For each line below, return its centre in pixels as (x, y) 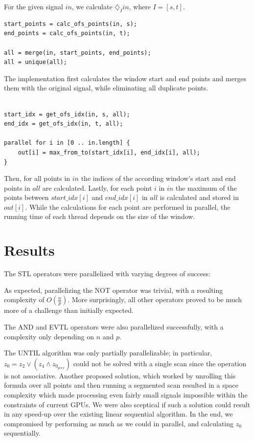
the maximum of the (206, 187)
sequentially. (22, 433)
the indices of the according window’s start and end (158, 178)
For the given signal (34, 6)
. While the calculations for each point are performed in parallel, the (128, 207)
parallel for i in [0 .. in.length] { (67, 143)
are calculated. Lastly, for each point (97, 187)
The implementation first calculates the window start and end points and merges (125, 78)
